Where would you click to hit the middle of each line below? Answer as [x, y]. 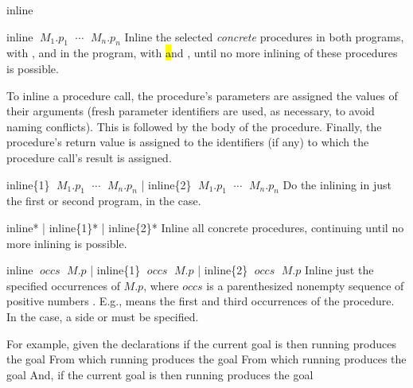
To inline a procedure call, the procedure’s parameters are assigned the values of [202, 95]
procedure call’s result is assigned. [89, 157]
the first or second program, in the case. [104, 201]
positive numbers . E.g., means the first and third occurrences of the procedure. [201, 301]
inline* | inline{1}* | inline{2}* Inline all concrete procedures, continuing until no [205, 227]
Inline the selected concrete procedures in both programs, [264, 36]
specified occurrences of [63, 285]
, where [161, 285]
